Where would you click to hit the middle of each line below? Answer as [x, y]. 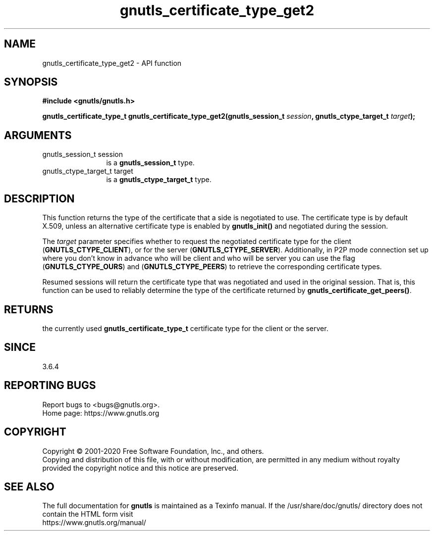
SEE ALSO [29, 486]
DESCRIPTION [39, 198]
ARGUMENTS [38, 135]
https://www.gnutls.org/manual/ [94, 523]
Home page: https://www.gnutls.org [101, 413]
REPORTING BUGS [50, 386]
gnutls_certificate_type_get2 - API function [112, 63]
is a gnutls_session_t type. [150, 163]
